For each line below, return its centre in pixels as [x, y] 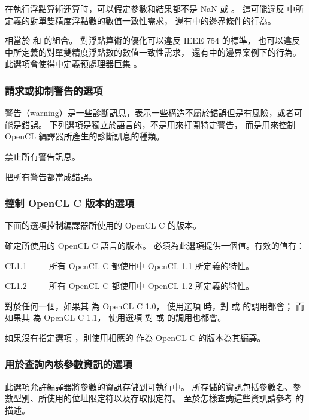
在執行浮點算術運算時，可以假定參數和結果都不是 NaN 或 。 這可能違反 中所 [154, 8]
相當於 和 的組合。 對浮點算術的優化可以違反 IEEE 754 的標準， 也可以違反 [153, 40]
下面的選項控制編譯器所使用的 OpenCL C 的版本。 [103, 225]
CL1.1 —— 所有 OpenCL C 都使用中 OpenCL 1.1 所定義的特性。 [129, 265]
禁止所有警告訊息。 [43, 156]
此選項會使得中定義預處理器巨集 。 [73, 64]
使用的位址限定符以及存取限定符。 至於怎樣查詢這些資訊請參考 [169, 398]
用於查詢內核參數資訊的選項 [69, 364]
